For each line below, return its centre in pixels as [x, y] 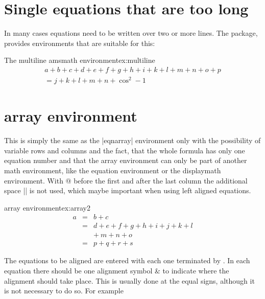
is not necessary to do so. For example [64, 291]
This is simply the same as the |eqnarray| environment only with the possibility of [132, 140]
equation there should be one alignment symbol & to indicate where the [117, 271]
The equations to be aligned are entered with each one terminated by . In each [127, 260]
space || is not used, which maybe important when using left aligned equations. [128, 190]
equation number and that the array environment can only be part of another [126, 160]
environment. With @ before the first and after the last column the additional [126, 180]
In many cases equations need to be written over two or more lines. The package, [131, 33]
